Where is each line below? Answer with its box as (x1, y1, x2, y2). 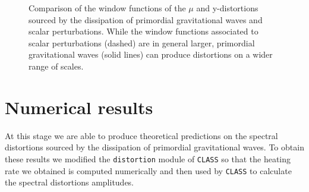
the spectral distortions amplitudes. (5, 176, 134, 188)
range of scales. (29, 59, 84, 72)
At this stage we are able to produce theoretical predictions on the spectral (5, 129, 278, 141)
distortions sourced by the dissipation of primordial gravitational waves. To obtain (5, 141, 304, 153)
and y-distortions (196, 2, 258, 14)
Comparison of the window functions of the (29, 2, 186, 14)
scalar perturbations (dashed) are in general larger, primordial (29, 36, 255, 49)
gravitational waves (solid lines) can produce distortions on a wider (29, 48, 273, 61)
